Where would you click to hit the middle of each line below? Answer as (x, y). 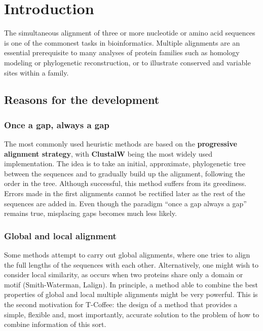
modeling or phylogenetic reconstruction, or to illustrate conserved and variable (127, 62)
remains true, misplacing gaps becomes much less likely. (90, 213)
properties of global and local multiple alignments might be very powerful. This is (131, 294)
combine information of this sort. (55, 324)
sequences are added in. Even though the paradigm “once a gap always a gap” (125, 203)
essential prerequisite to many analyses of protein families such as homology (122, 52)
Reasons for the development (82, 100)
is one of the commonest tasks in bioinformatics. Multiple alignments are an (122, 42)
